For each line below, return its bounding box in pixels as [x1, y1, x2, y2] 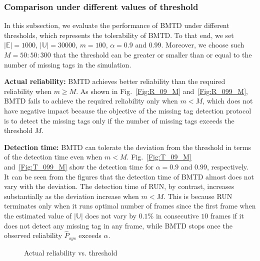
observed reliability [4, 230, 62, 240]
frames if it [210, 210, 244, 220]
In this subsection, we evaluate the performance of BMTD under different [4, 20, 229, 30]
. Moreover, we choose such [161, 39, 244, 50]
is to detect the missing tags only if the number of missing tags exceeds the [4, 115, 234, 125]
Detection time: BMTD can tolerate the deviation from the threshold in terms [4, 141, 251, 152]
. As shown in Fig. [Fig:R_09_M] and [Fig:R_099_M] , [76, 85, 248, 96]
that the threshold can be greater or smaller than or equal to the [53, 49, 252, 59]
